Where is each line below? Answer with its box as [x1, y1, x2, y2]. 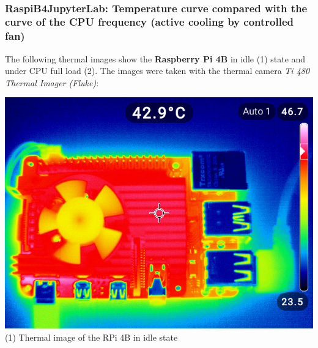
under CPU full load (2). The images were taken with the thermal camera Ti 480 [5, 64, 310, 77]
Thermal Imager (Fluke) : [5, 76, 99, 89]
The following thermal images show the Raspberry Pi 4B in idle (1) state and [5, 52, 306, 65]
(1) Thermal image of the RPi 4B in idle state [5, 331, 178, 344]
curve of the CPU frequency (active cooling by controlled [5, 14, 294, 29]
